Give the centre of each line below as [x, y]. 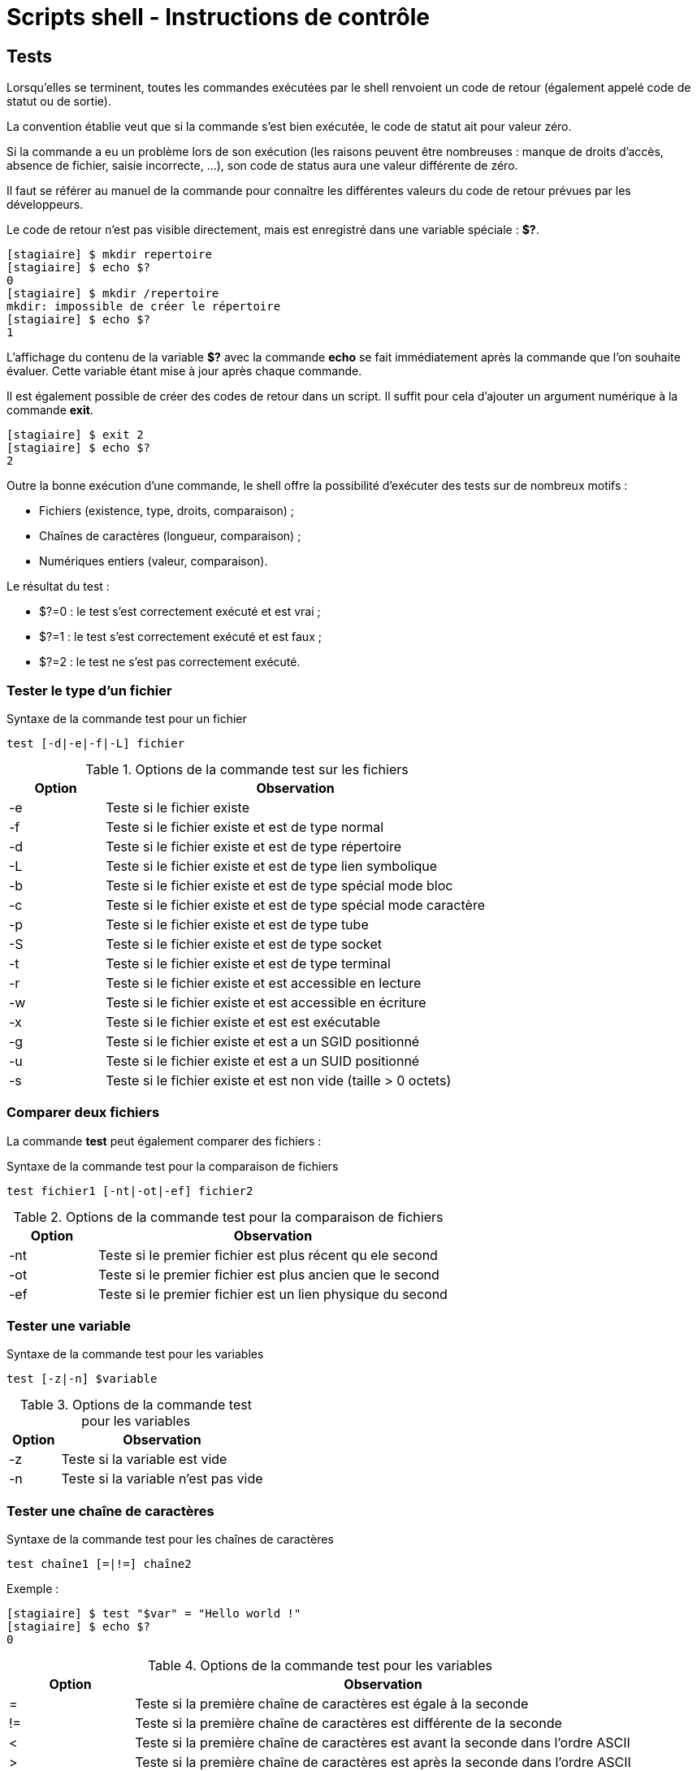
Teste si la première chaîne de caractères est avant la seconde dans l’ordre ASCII [383, 1743]
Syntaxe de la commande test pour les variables [135, 1354]
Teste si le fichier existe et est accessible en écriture [266, 1002]
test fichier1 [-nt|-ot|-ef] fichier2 [130, 1191]
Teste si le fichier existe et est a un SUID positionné [263, 1061]
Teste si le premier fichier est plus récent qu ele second [268, 1255]
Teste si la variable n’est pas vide [162, 1479]
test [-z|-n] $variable [82, 1379]
